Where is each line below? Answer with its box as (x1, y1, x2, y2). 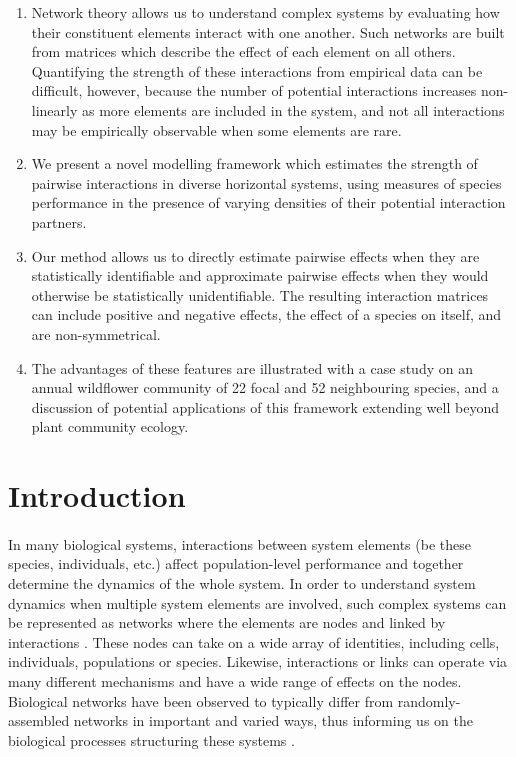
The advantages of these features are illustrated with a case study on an (31, 357, 473, 378)
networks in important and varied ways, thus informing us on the (73, 710, 473, 731)
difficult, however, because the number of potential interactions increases (31, 80, 477, 101)
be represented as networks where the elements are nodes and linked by (8, 612, 446, 633)
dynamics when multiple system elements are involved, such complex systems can (8, 592, 507, 613)
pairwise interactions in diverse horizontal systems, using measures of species (31, 172, 502, 193)
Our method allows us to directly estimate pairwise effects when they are (31, 245, 480, 266)
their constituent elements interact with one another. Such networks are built (31, 21, 505, 42)
